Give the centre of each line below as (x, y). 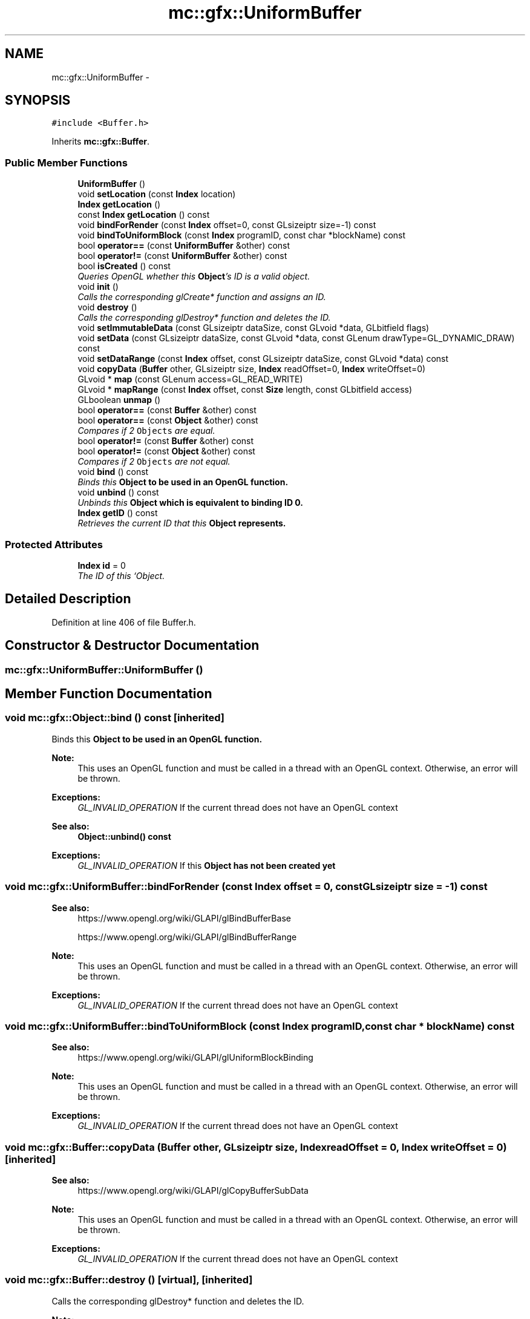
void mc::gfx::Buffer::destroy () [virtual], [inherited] (129, 1280)
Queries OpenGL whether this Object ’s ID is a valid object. (194, 277)
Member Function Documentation (109, 694)
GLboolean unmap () (119, 400)
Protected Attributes (54, 544)
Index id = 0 (102, 565)
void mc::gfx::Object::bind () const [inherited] (115, 718)
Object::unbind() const (124, 836)
